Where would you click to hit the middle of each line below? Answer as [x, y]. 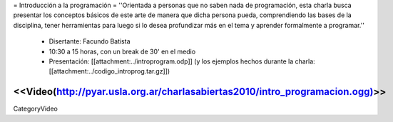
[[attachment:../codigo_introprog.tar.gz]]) [109, 71]
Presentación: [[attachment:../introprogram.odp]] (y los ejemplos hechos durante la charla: [182, 61]
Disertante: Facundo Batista [90, 41]
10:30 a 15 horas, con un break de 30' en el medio [122, 51]
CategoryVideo [36, 109]
